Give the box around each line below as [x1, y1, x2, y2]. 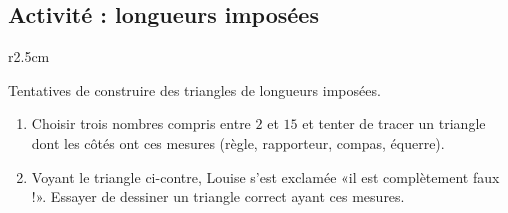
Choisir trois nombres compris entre [31, 113, 251, 134]
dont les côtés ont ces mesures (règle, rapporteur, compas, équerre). [31, 132, 445, 153]
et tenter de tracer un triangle [302, 113, 486, 134]
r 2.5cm [8, 46, 50, 67]
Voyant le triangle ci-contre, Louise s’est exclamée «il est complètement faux [31, 166, 500, 187]
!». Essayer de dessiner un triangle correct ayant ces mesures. [31, 186, 405, 207]
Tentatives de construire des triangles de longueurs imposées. [8, 79, 381, 100]
